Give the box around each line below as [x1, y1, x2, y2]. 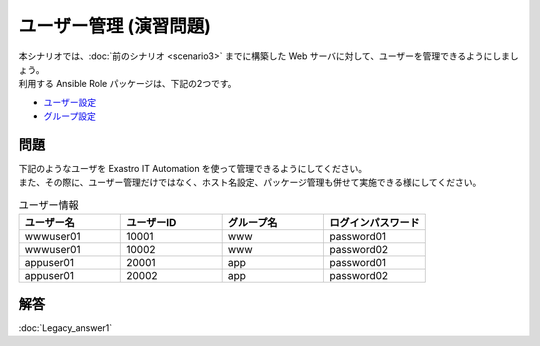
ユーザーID [126, 216, 177, 230]
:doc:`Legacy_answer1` [18, 321, 113, 334]
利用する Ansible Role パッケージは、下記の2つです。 [18, 78, 237, 90]
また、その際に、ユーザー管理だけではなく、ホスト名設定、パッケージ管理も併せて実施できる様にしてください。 [18, 176, 482, 189]
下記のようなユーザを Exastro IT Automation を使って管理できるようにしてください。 [18, 163, 368, 175]
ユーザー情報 [18, 198, 79, 212]
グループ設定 [43, 110, 97, 122]
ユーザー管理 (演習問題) [18, 15, 212, 37]
